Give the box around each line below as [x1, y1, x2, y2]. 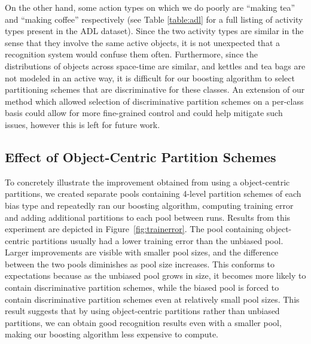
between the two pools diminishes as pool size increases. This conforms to [5, 257, 275, 270]
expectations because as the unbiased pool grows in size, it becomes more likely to [5, 269, 306, 282]
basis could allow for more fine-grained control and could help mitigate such [5, 106, 283, 119]
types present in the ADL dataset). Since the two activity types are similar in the [5, 25, 304, 37]
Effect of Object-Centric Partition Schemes [5, 147, 276, 166]
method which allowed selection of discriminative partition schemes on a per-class [5, 95, 304, 107]
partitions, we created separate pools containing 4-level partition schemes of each [5, 187, 301, 200]
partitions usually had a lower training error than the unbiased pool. [32, 234, 283, 246]
